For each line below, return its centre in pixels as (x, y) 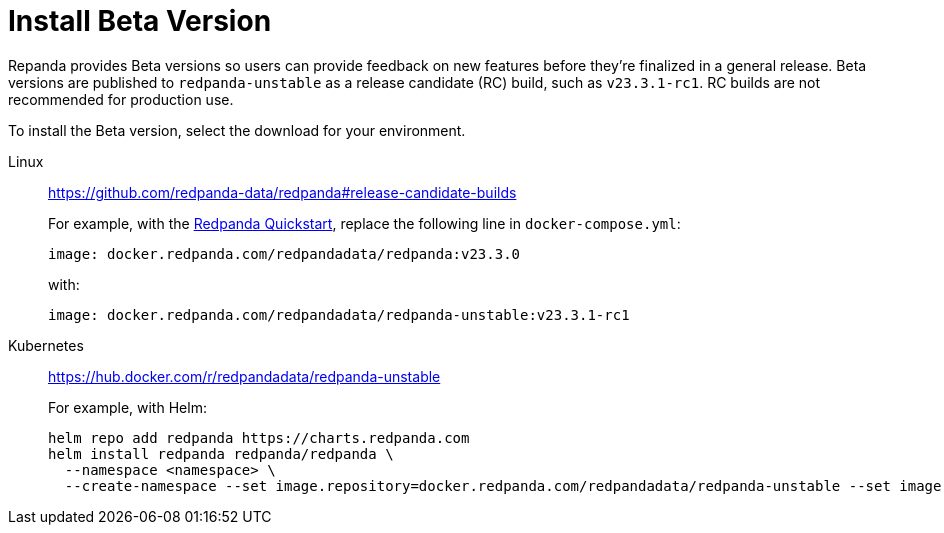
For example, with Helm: (127, 407)
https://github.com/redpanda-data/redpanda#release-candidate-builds (282, 192)
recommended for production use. (121, 99)
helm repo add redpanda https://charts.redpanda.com (259, 437)
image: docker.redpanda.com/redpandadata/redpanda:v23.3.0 (284, 253)
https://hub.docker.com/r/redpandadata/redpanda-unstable (244, 376)
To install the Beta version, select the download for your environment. (237, 130)
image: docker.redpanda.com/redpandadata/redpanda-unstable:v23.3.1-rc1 (339, 314)
